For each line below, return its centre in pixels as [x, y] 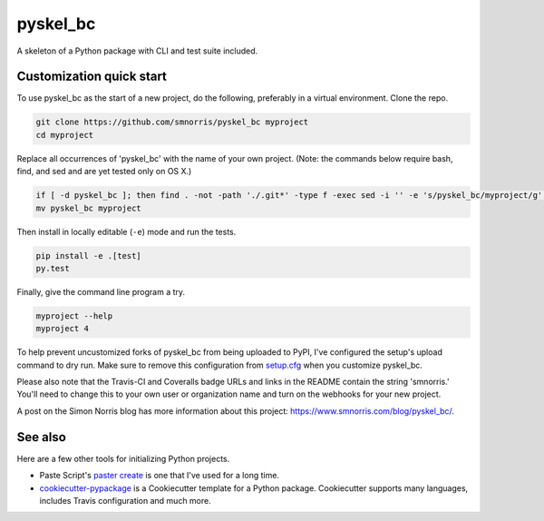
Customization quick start [92, 77]
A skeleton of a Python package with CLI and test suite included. [137, 51]
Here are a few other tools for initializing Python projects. [123, 458]
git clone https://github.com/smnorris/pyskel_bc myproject [172, 122]
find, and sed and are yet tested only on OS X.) [104, 172]
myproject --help [74, 316]
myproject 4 [63, 329]
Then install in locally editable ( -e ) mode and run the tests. [126, 231]
